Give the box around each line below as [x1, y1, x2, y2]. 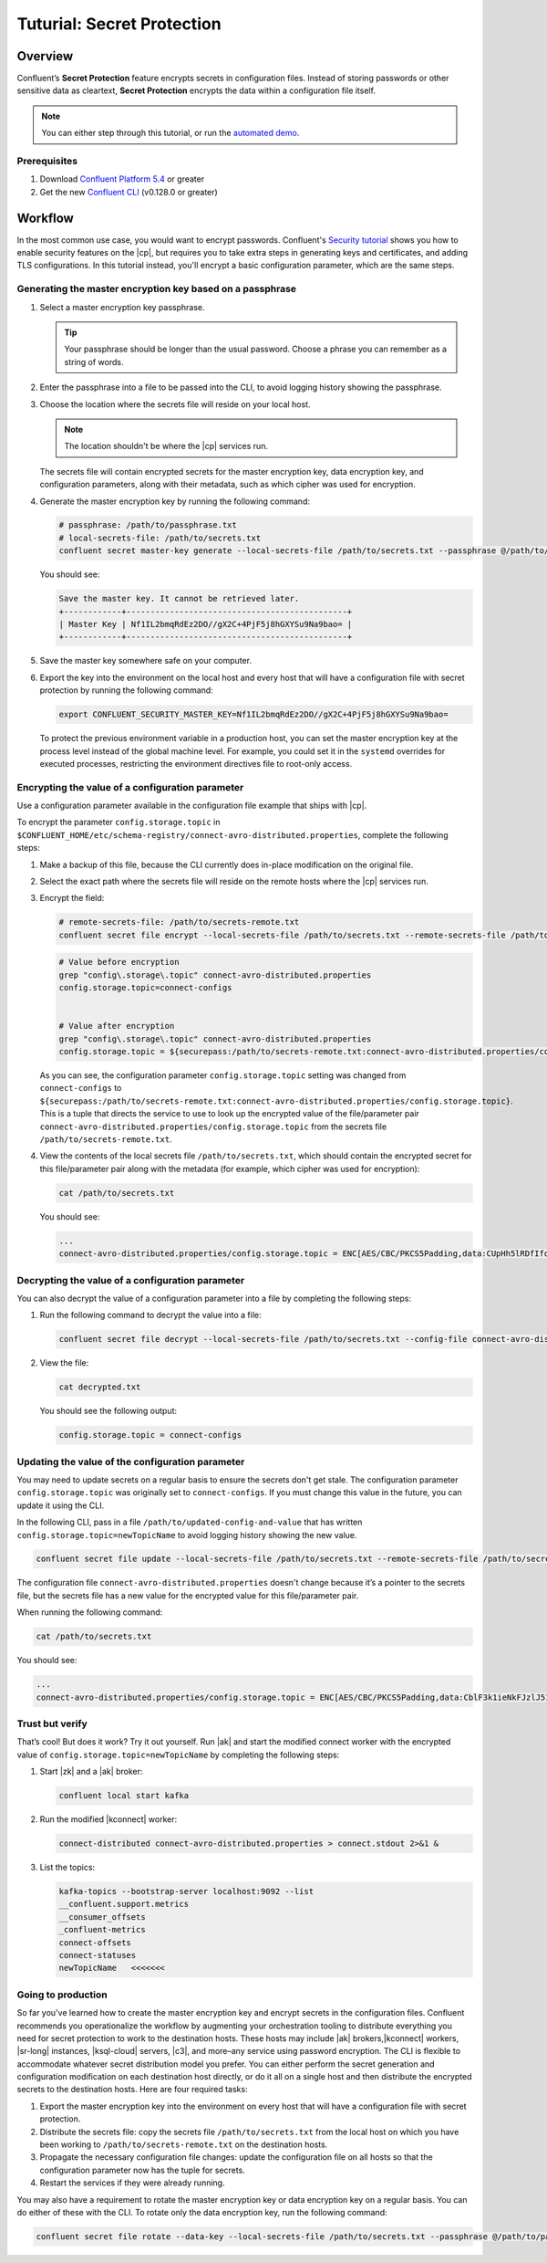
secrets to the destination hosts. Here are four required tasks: [16, 2084, 248, 2095]
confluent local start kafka [58, 1790, 190, 1801]
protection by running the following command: [39, 685, 213, 696]
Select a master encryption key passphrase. [39, 301, 205, 312]
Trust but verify [16, 1717, 88, 1730]
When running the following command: [16, 1607, 163, 1618]
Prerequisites [16, 155, 77, 167]
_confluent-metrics [58, 1924, 146, 1935]
